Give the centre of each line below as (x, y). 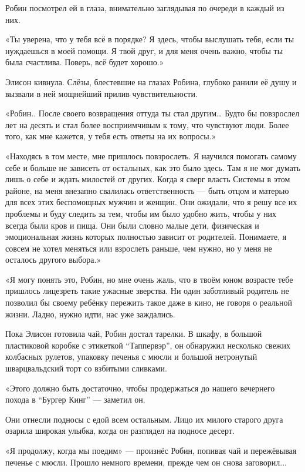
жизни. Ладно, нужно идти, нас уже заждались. (90, 314)
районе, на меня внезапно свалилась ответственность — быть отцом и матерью (147, 190)
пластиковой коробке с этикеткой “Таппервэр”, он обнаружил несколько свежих (148, 345)
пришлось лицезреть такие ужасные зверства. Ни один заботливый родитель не (147, 291)
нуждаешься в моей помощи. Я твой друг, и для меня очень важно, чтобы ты (144, 50)
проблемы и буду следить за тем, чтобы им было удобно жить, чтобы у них (141, 213)
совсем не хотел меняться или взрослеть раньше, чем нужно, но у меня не (139, 248)
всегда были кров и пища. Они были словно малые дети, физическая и (132, 225)
